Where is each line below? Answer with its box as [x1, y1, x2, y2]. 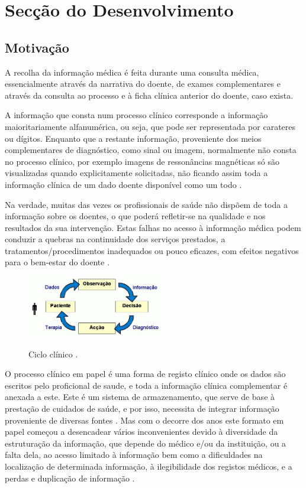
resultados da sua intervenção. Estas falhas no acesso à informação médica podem [5, 221, 301, 233]
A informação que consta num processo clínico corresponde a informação [5, 109, 268, 121]
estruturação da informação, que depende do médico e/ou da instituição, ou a [5, 437, 286, 449]
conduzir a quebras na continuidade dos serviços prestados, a [5, 233, 226, 245]
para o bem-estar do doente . [5, 256, 110, 268]
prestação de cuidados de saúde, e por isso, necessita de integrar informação [5, 402, 279, 415]
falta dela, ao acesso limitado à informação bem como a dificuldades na [5, 448, 263, 461]
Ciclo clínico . [28, 347, 78, 360]
